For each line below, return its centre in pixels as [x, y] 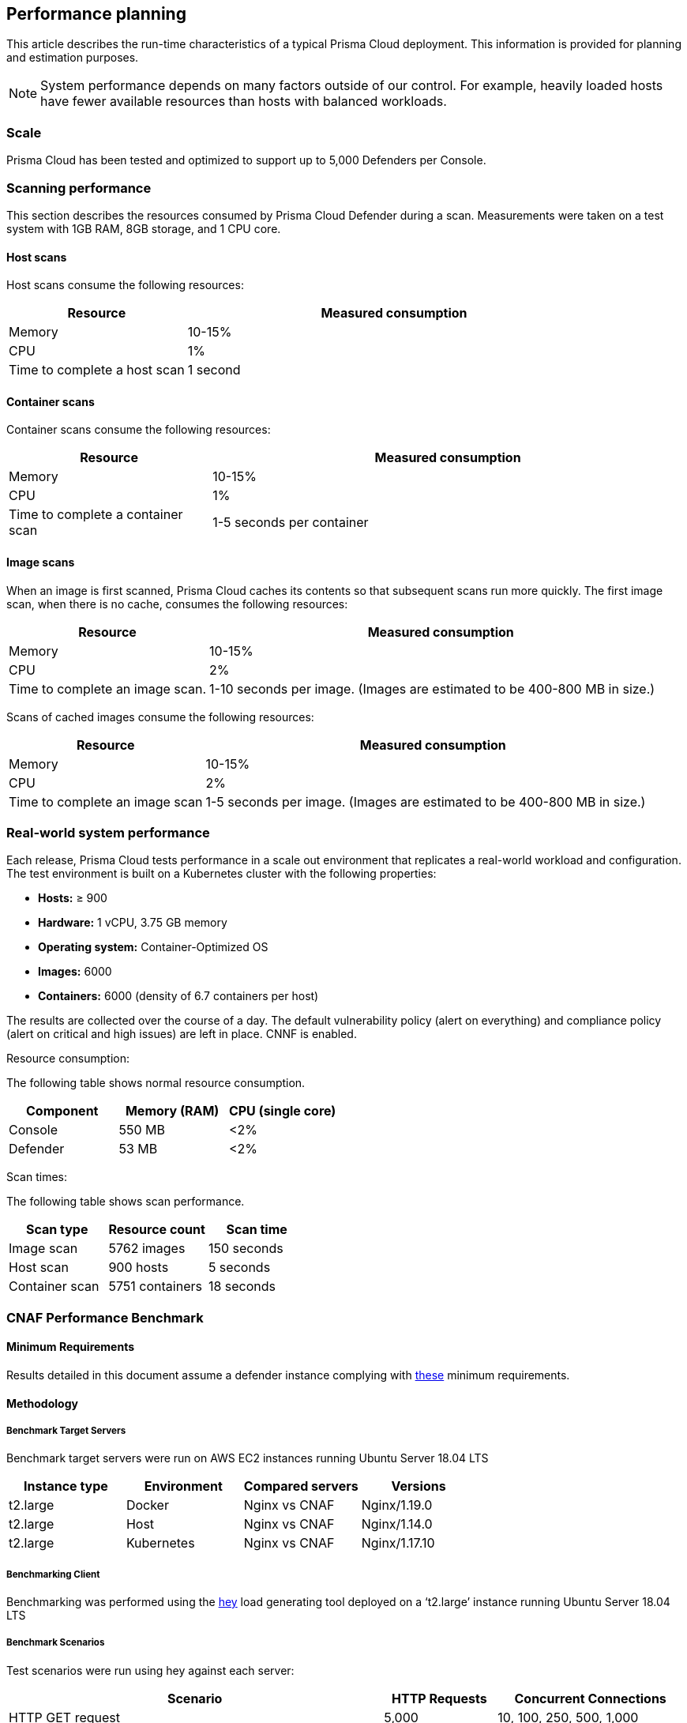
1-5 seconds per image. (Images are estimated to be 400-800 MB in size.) [426, 801]
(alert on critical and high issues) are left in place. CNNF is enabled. [182, 1034]
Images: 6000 [75, 972]
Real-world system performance [108, 832]
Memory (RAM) [172, 1111]
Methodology [42, 1403]
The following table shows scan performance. [126, 1202]
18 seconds [242, 1287]
